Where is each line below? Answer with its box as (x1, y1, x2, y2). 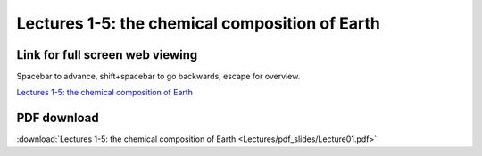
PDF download (16, 111, 100, 126)
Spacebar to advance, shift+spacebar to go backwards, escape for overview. (16, 71, 301, 82)
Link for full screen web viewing (16, 47, 198, 62)
